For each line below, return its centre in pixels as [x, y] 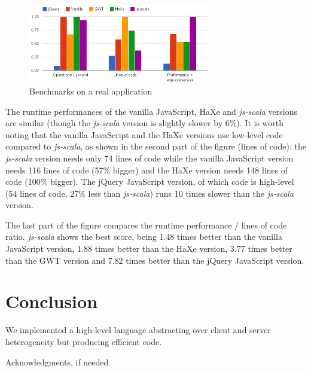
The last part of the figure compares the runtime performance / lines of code [146, 225]
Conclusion [52, 301]
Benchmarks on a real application [91, 91]
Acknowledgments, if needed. [58, 362]
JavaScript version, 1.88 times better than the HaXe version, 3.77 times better [149, 248]
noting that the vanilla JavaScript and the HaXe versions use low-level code [144, 134]
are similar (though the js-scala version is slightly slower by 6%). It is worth [145, 123]
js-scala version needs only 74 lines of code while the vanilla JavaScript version [150, 158]
